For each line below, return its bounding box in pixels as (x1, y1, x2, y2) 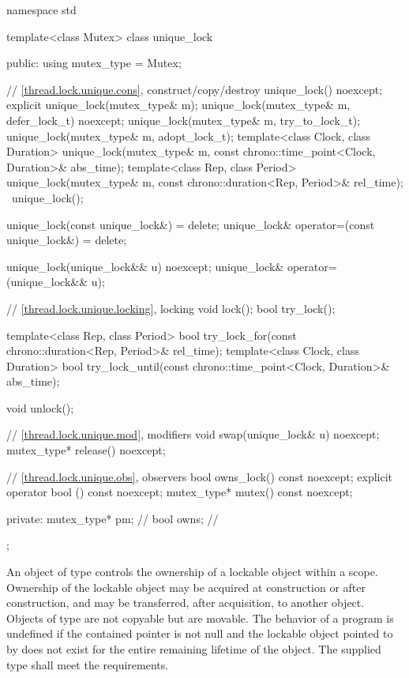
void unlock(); (6, 399, 74, 416)
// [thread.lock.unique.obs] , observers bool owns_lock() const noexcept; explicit (6, 468, 393, 484)
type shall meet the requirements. (6, 656, 169, 672)
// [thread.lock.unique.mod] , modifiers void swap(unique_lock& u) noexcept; (6, 426, 380, 443)
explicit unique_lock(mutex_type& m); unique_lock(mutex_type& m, (6, 96, 351, 113)
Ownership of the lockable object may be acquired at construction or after (6, 578, 366, 595)
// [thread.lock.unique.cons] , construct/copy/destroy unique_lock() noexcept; (6, 81, 383, 97)
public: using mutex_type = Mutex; (6, 55, 182, 71)
